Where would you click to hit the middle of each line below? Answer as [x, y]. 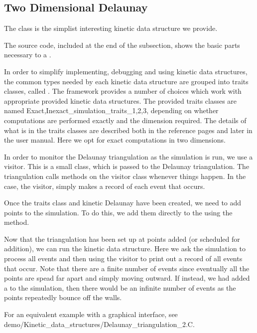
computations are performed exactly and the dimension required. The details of [125, 120]
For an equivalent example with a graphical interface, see [91, 314]
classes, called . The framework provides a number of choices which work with [123, 91]
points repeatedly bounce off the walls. [63, 297]
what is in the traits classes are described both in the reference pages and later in [128, 130]
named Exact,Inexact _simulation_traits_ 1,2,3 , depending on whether [111, 110]
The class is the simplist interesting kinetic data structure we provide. [111, 28]
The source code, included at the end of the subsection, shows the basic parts [122, 45]
